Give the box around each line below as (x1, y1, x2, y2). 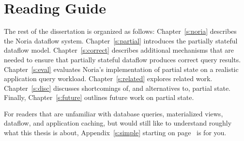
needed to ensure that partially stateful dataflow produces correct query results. (4, 54, 241, 64)
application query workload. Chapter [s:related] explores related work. (4, 73, 213, 84)
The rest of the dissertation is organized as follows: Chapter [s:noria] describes (4, 26, 237, 36)
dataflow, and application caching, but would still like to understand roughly (4, 118, 232, 128)
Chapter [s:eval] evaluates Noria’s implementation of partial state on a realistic (4, 64, 239, 74)
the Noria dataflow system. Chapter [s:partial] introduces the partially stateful (4, 35, 238, 45)
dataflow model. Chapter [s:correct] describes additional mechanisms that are (4, 45, 234, 55)
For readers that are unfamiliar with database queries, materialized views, (4, 108, 223, 118)
